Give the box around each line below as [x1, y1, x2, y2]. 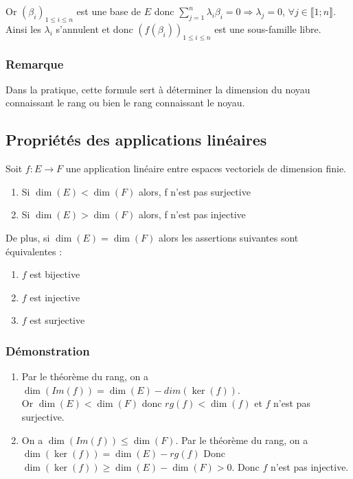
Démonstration [5, 342, 90, 359]
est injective [30, 290, 80, 304]
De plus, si [5, 230, 50, 244]
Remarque [5, 55, 64, 72]
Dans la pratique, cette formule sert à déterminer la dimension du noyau [5, 82, 310, 96]
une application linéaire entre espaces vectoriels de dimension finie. [65, 161, 347, 176]
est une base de [76, 4, 141, 18]
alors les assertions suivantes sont [158, 230, 299, 244]
